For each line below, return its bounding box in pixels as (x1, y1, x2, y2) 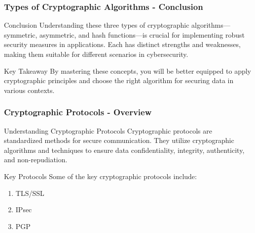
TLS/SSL (15, 187, 44, 198)
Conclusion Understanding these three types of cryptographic (4, 20, 189, 30)
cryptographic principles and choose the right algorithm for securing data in (4, 75, 234, 86)
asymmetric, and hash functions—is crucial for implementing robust (39, 29, 245, 40)
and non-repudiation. (4, 154, 68, 165)
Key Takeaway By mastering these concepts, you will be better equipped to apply (4, 65, 251, 76)
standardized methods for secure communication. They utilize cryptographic (4, 135, 234, 145)
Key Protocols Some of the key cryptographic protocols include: (4, 171, 197, 181)
